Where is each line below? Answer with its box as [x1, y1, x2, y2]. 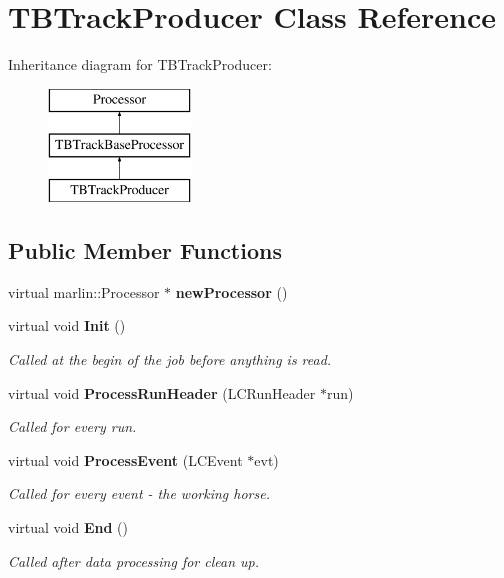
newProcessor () [175, 281, 288, 302]
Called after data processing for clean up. [8, 550, 260, 571]
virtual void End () [8, 517, 128, 538]
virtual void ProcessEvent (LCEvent [8, 449, 243, 470]
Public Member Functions [8, 235, 282, 266]
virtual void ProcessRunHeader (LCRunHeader [8, 382, 316, 403]
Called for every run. [8, 416, 137, 437]
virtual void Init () [8, 315, 126, 336]
